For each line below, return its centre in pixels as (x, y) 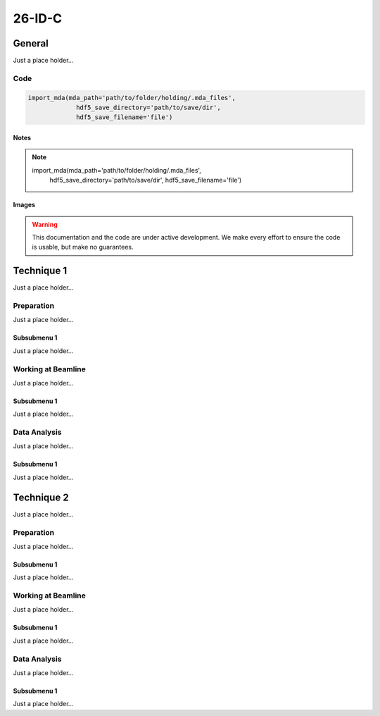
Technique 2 (41, 497)
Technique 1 (40, 271)
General (31, 43)
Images (24, 205)
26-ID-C (38, 18)
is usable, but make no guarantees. (83, 247)
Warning (45, 224)
